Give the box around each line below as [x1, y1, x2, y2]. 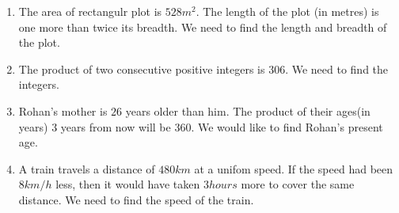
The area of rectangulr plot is [18, 3, 162, 19]
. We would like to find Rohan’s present [191, 118, 383, 135]
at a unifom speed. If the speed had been [194, 160, 393, 177]
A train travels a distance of [18, 160, 155, 177]
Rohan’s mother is [18, 102, 108, 119]
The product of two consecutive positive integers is [18, 60, 265, 77]
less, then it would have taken [55, 176, 200, 192]
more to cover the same [241, 176, 355, 192]
